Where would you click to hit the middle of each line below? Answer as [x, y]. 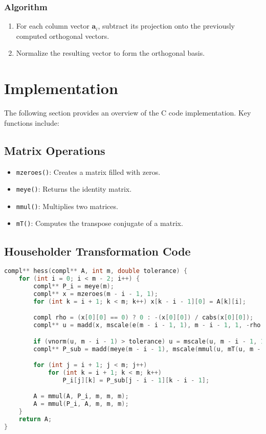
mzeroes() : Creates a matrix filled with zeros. [88, 172]
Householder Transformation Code [97, 251]
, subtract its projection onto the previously [166, 26]
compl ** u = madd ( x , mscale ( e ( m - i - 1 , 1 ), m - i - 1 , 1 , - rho [147, 325]
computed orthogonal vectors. [63, 36]
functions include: [32, 122]
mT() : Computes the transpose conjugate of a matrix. [99, 223]
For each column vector [53, 26]
